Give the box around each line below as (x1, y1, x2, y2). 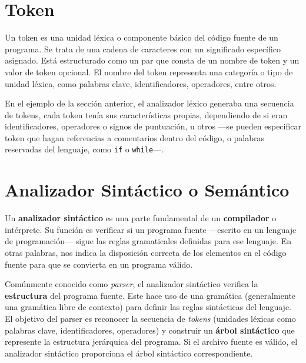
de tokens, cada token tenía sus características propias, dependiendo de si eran (5, 108, 288, 121)
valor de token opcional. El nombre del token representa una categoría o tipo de (5, 65, 293, 78)
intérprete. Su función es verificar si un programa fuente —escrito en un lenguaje (5, 223, 297, 235)
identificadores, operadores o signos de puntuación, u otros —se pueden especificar (5, 120, 301, 132)
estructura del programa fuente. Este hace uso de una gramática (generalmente (5, 289, 296, 301)
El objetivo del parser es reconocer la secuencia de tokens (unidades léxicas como (5, 312, 296, 324)
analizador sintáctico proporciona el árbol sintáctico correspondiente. (5, 347, 253, 359)
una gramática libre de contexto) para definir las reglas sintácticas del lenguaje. (5, 301, 292, 313)
